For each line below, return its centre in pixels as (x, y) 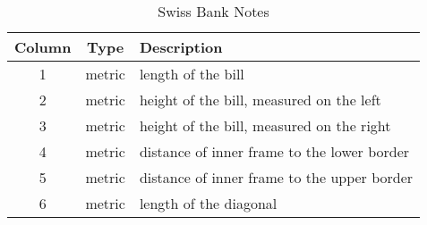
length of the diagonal (208, 203)
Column (43, 47)
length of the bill (192, 74)
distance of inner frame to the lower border (274, 151)
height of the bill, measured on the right (265, 125)
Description (181, 47)
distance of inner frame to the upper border (276, 177)
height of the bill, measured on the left (260, 100)
